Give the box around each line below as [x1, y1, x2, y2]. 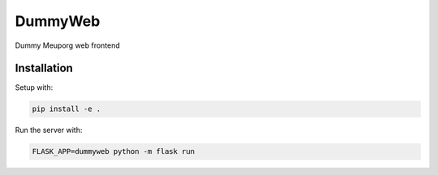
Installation [15, 62, 73, 75]
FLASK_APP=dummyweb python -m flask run [32, 147, 195, 156]
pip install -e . [32, 105, 101, 113]
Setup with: [15, 83, 54, 92]
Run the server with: [15, 126, 83, 135]
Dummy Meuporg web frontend [15, 41, 121, 50]
